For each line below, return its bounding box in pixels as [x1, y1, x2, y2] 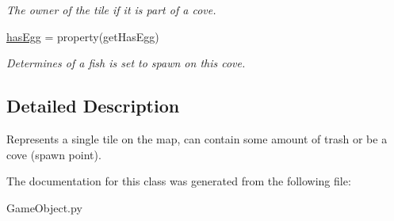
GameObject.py [6, 199, 82, 215]
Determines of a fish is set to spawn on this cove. [6, 55, 246, 71]
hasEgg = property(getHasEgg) [6, 28, 159, 44]
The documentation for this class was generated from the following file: [6, 173, 351, 189]
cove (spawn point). [6, 146, 101, 162]
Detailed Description [6, 93, 180, 118]
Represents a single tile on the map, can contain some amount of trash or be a [6, 130, 388, 147]
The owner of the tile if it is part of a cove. [6, 2, 216, 17]
